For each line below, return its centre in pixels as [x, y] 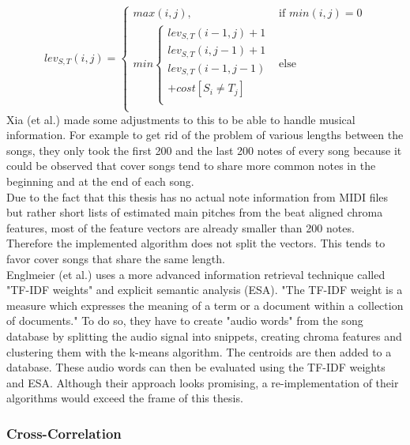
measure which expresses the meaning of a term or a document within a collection [205, 305]
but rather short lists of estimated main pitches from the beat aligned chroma [195, 212]
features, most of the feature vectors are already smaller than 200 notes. [181, 227]
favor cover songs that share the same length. [116, 258]
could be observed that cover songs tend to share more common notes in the [191, 166]
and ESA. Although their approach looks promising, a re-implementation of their [203, 382]
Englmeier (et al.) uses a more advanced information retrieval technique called [196, 274]
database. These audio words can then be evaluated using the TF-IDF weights [196, 367]
